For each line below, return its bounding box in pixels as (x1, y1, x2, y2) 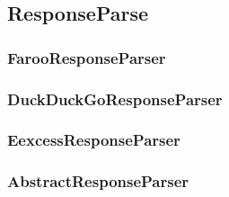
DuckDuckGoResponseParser (7, 87, 223, 110)
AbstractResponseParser (7, 170, 189, 193)
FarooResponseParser (7, 46, 166, 68)
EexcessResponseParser (7, 129, 181, 151)
